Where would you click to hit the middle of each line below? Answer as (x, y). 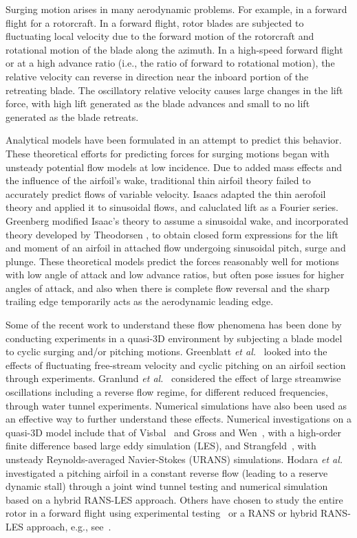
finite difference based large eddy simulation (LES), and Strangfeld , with (161, 446)
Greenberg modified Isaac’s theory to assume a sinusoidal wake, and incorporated (177, 220)
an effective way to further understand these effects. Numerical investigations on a (178, 419)
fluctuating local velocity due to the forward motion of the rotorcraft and (160, 36)
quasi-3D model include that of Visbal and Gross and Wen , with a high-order (174, 432)
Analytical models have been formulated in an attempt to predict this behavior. (174, 140)
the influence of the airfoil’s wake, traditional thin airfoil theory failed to (158, 180)
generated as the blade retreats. (72, 116)
